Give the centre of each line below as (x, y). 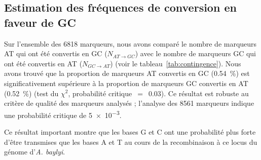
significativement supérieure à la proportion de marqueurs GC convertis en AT (126, 83)
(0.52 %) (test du (31, 93)
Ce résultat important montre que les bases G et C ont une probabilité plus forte (130, 132)
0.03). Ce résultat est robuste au (198, 93)
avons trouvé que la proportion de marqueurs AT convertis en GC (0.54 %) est (127, 73)
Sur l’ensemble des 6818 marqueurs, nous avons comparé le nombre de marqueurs (130, 43)
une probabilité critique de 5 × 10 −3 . (63, 114)
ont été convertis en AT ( (43, 63)
